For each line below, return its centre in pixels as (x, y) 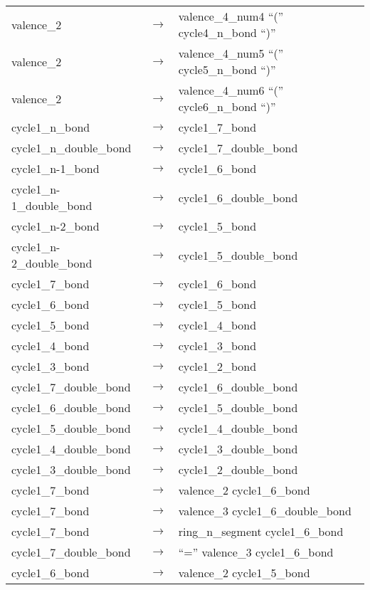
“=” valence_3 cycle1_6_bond (256, 552)
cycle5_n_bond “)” (227, 69)
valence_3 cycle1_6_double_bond (265, 511)
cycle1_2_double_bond (238, 469)
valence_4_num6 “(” (231, 90)
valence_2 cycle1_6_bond (244, 490)
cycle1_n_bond (51, 127)
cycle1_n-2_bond (55, 226)
